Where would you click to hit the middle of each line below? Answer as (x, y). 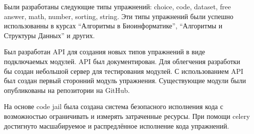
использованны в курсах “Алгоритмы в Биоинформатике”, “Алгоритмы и (113, 26)
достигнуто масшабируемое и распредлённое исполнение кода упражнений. (116, 125)
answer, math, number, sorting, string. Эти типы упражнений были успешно (119, 16)
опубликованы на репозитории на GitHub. (67, 90)
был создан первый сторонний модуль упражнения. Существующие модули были (125, 80)
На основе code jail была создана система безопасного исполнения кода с (114, 106)
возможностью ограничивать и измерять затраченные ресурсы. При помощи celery (127, 116)
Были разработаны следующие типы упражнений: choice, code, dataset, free (117, 6)
